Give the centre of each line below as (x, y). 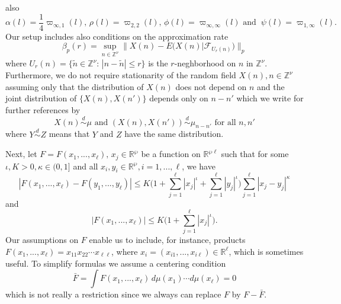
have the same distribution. (174, 134)
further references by (43, 109)
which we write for (270, 98)
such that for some (255, 154)
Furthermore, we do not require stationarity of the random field (121, 75)
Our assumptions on (42, 240)
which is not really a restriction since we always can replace (113, 294)
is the (158, 63)
